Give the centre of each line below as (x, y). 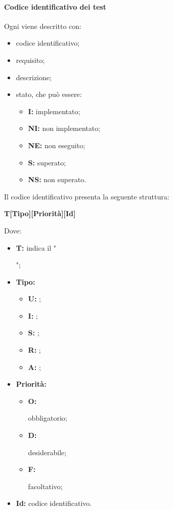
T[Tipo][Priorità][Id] (40, 213)
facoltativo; (45, 486)
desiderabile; (47, 452)
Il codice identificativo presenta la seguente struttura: (87, 196)
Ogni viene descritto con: (43, 26)
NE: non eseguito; (57, 145)
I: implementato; (54, 111)
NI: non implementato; (64, 128)
